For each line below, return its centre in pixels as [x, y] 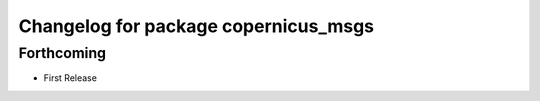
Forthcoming [62, 53]
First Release [70, 78]
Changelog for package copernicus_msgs [196, 26]
